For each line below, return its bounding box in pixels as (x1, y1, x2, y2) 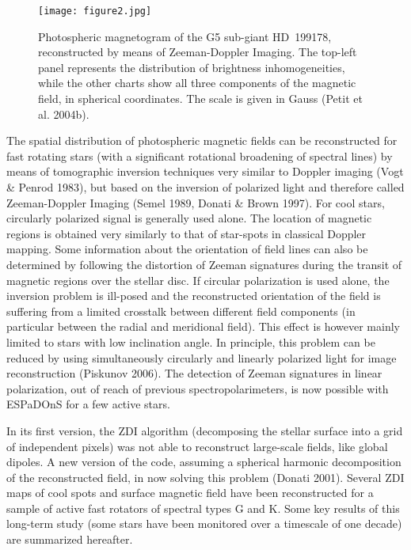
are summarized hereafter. (6, 531, 133, 548)
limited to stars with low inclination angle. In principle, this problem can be (6, 333, 375, 350)
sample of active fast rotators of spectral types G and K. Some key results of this (6, 499, 400, 516)
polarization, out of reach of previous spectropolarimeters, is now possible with (6, 380, 389, 396)
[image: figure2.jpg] (38, 6, 152, 17)
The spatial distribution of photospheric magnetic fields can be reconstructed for (6, 132, 398, 149)
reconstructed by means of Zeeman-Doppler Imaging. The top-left (38, 44, 357, 60)
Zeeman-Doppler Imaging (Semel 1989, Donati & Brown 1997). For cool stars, (6, 194, 385, 211)
